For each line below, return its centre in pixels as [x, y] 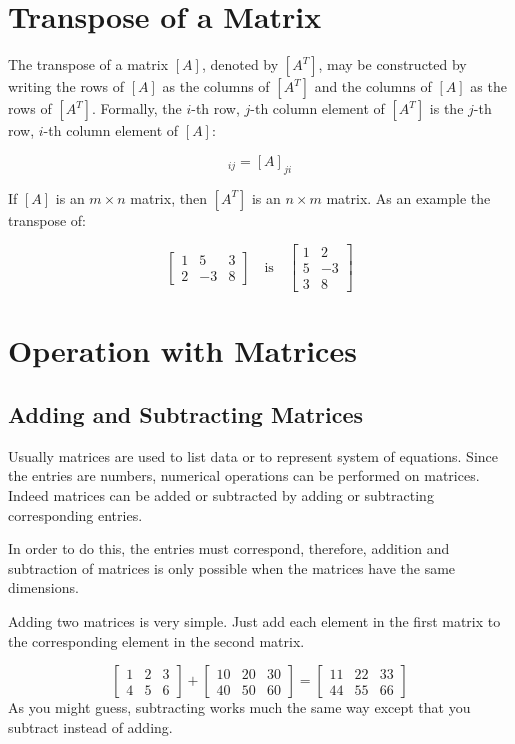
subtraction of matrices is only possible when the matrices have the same [232, 567]
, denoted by [240, 64]
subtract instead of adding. [90, 726]
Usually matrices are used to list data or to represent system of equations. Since [253, 455]
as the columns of [216, 86]
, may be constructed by [392, 64]
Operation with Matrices [182, 350]
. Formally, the [137, 108]
